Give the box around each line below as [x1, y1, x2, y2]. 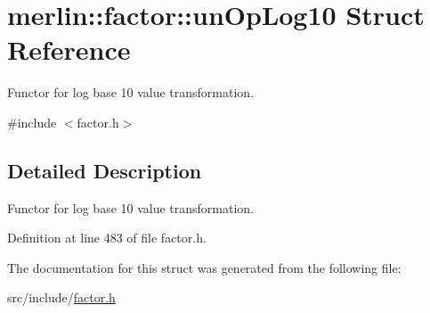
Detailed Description [7, 156, 202, 184]
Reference [7, 31, 131, 68]
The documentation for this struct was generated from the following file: [7, 258, 402, 276]
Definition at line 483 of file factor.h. [7, 228, 207, 247]
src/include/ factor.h [7, 288, 116, 307]
